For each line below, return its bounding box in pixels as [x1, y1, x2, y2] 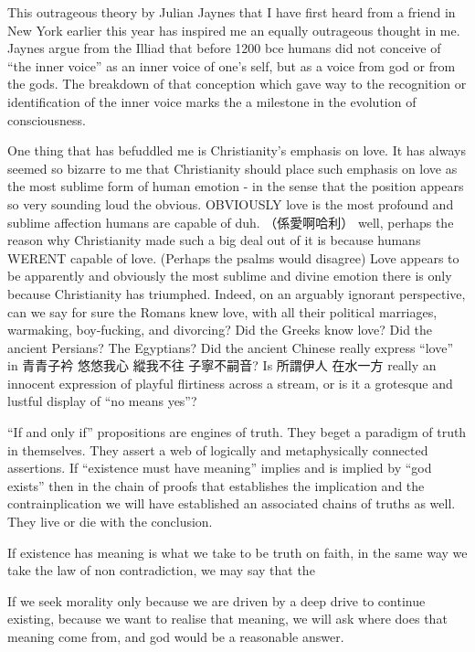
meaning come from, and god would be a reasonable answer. [7, 627, 344, 646]
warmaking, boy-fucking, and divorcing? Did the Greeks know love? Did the [7, 320, 433, 339]
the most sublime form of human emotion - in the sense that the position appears [7, 176, 464, 196]
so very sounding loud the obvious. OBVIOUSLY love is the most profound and [7, 194, 454, 213]
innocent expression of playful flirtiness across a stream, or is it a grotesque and [7, 373, 453, 392]
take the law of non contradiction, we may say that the [7, 561, 315, 580]
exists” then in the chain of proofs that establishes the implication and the [7, 476, 425, 495]
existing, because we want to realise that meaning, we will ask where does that [7, 609, 448, 628]
